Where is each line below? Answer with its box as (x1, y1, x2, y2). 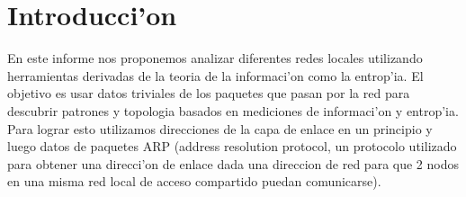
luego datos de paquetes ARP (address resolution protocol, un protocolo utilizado (7, 137, 457, 156)
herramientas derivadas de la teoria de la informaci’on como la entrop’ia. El (7, 66, 424, 85)
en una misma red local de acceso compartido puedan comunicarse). (7, 172, 381, 191)
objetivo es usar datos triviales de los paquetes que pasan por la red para (7, 84, 410, 103)
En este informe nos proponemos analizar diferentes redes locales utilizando (7, 49, 423, 67)
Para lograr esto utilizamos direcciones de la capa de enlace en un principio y (7, 119, 433, 138)
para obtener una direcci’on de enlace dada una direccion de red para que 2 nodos (7, 154, 459, 173)
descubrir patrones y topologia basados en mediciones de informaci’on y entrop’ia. (7, 101, 459, 120)
